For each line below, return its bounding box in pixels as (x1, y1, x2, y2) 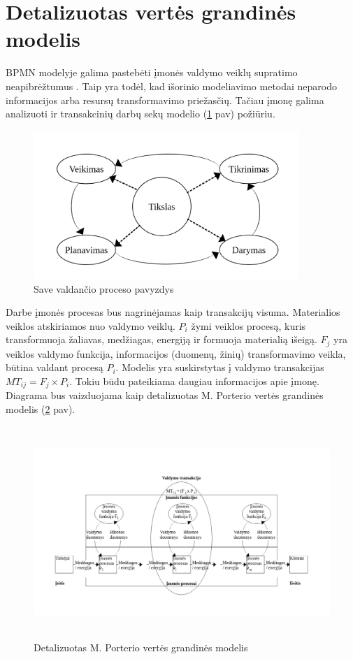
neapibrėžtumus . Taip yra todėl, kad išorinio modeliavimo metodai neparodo (6, 78, 338, 93)
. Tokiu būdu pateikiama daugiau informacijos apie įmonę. (69, 373, 319, 388)
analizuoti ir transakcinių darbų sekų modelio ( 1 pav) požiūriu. (6, 106, 275, 121)
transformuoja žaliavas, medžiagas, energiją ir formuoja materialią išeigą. (6, 332, 317, 347)
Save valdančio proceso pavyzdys (34, 281, 174, 296)
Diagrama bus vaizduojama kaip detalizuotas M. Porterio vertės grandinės (6, 388, 324, 403)
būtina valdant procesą (6, 360, 103, 375)
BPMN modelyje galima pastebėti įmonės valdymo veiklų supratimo (6, 65, 298, 80)
